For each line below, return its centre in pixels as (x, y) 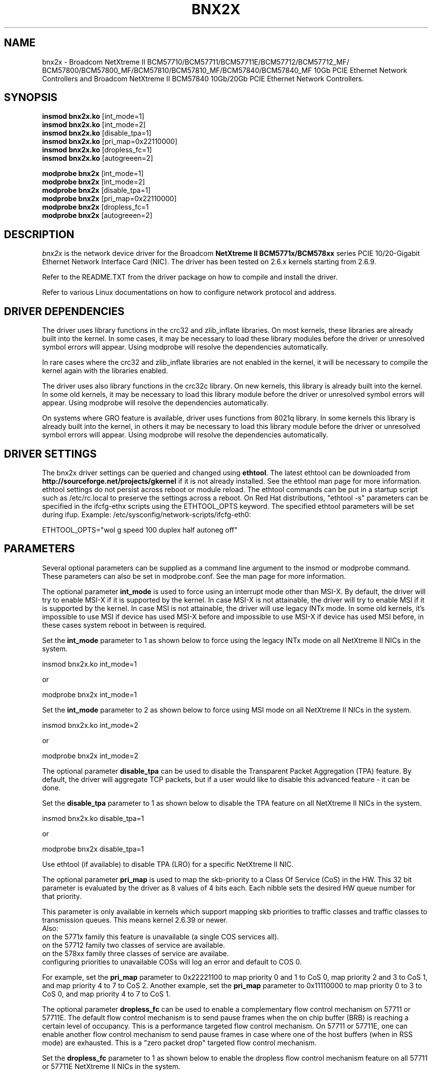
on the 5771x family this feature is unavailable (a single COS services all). (161, 936)
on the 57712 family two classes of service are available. (134, 945)
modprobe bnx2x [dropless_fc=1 (95, 207)
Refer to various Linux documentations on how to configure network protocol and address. (189, 292)
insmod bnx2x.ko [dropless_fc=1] (97, 150)
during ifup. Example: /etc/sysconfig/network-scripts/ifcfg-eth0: (146, 514)
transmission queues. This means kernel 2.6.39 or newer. (135, 920)
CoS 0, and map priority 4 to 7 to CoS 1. (106, 994)
